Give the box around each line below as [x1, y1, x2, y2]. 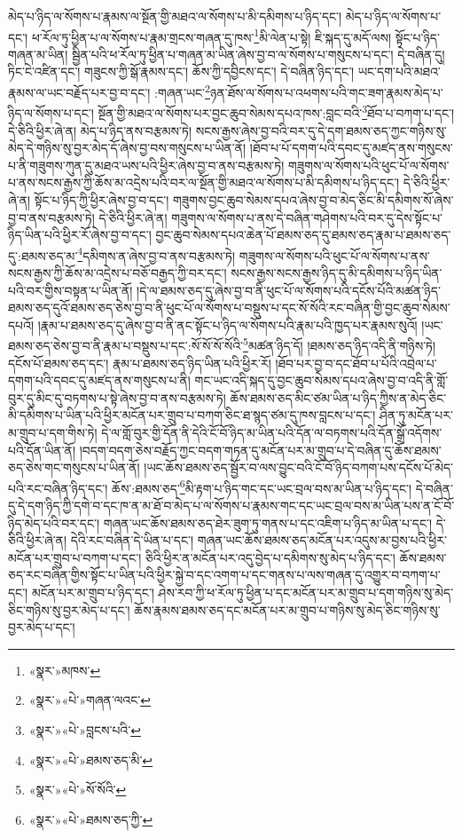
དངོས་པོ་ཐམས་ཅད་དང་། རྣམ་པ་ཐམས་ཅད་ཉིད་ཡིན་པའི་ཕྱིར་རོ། [8, 353, 271, 372]
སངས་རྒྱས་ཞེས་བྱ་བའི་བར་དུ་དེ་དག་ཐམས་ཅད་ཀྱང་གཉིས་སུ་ [195, 121, 447, 139]
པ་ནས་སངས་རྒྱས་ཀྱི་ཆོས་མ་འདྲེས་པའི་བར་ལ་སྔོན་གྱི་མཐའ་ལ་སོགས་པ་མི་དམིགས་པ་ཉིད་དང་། [8, 173, 400, 192]
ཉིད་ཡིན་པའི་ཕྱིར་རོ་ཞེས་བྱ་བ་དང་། [8, 225, 152, 244]
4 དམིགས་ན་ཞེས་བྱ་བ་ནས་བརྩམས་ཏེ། [77, 243, 236, 265]
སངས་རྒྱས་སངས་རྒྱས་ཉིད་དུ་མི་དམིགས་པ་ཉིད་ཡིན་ [231, 263, 442, 281]
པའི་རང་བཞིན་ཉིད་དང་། [8, 478, 108, 497]
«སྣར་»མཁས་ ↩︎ [28, 660, 101, 679]
